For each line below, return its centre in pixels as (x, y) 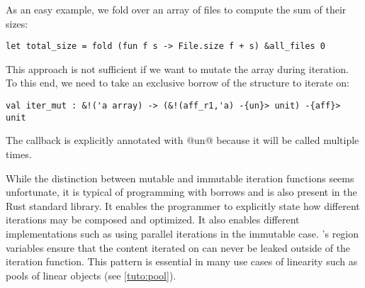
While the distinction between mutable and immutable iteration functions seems (180, 178)
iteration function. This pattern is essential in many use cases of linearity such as (182, 261)
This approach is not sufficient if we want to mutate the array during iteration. (177, 68)
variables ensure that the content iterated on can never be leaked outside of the (178, 247)
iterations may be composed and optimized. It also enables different (153, 220)
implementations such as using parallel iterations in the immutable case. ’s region (182, 233)
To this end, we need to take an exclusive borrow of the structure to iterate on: (178, 83)
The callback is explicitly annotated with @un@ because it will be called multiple (182, 140)
